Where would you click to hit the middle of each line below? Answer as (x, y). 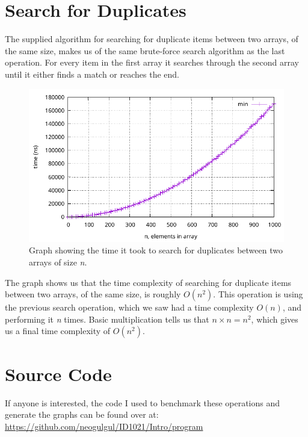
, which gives (275, 319)
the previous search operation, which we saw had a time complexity (129, 307)
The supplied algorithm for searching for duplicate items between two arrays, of (152, 39)
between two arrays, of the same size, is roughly (93, 294)
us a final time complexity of (58, 331)
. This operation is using (258, 294)
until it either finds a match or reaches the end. (92, 74)
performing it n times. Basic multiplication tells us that (107, 319)
